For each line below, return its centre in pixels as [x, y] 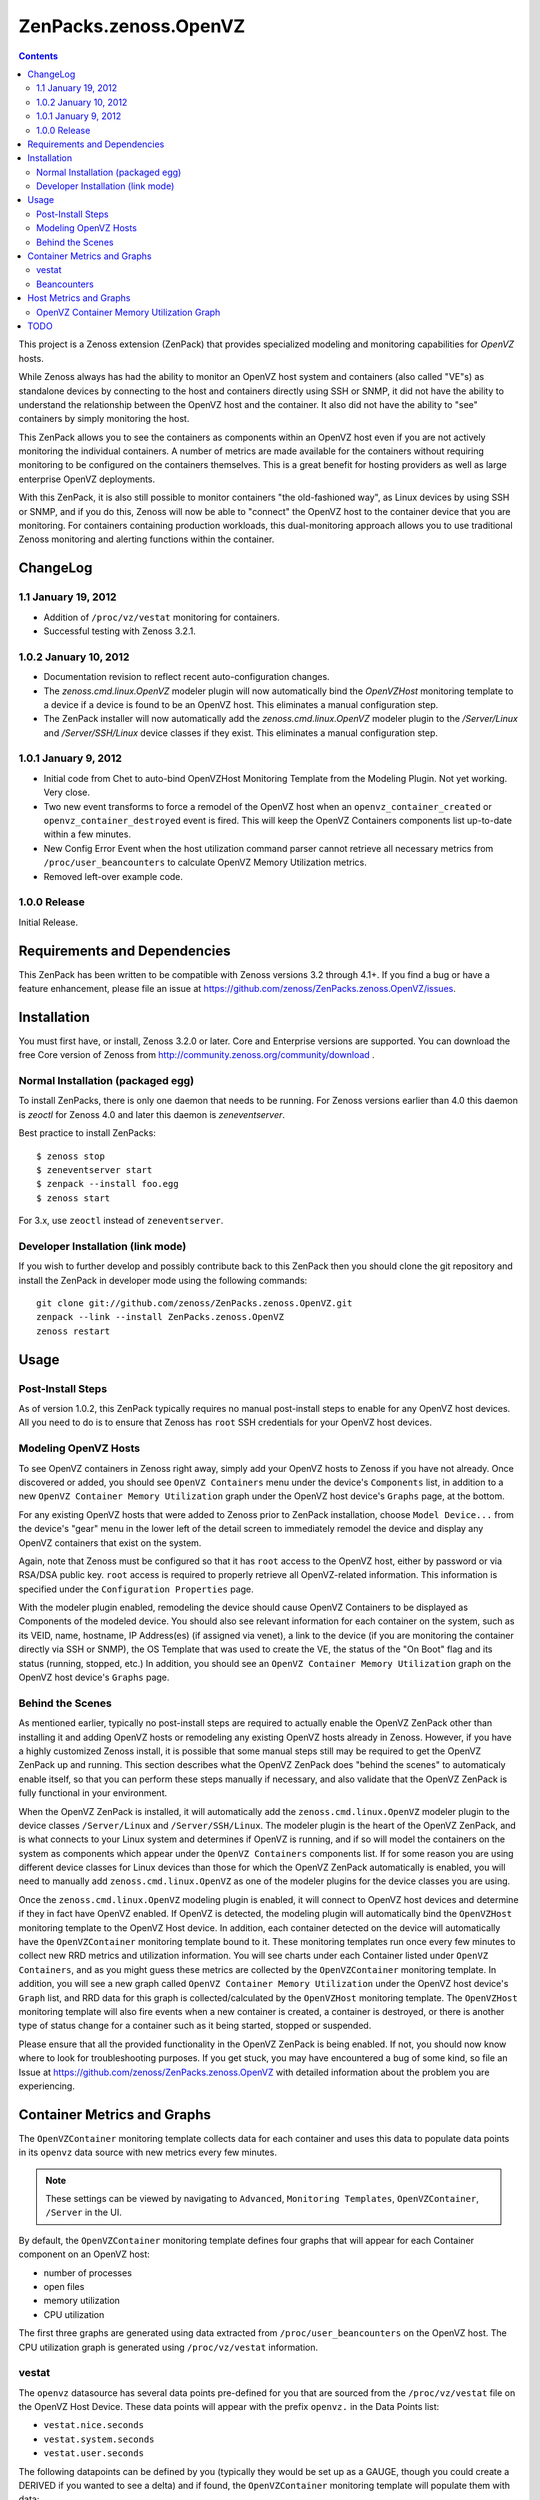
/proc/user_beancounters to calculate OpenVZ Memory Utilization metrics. [205, 862]
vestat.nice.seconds [94, 2425]
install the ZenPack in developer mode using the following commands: [163, 1280]
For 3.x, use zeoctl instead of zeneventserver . [121, 1221]
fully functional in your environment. [93, 1793]
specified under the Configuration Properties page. [136, 1589]
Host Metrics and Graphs [79, 298]
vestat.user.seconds [94, 2453]
